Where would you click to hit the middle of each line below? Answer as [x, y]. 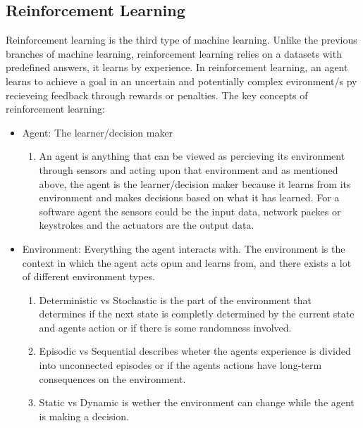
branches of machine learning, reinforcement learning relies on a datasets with [174, 53]
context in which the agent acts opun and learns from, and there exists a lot [187, 262]
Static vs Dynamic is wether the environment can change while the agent [197, 402]
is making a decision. [84, 416]
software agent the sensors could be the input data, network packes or [190, 211]
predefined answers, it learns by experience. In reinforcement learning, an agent [177, 67]
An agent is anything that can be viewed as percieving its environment [192, 156]
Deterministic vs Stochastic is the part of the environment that [175, 300]
